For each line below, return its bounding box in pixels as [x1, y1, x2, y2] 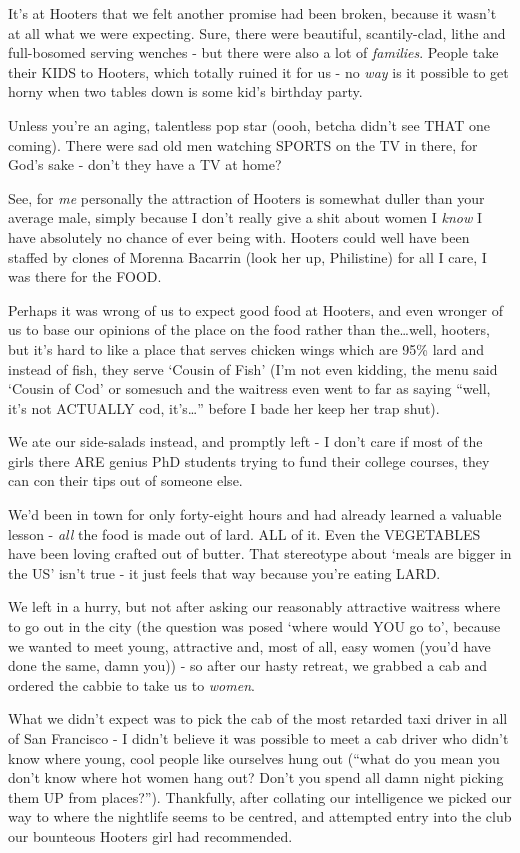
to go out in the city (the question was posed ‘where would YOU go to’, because [8, 616, 501, 637]
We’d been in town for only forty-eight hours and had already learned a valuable [8, 504, 502, 525]
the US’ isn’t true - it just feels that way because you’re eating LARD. [8, 562, 441, 583]
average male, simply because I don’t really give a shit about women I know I [8, 207, 482, 228]
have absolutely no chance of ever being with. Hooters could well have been [8, 226, 470, 247]
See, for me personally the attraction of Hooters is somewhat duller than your [8, 187, 485, 208]
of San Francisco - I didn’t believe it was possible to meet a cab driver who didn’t [8, 728, 509, 748]
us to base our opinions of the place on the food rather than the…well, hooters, [8, 319, 490, 340]
